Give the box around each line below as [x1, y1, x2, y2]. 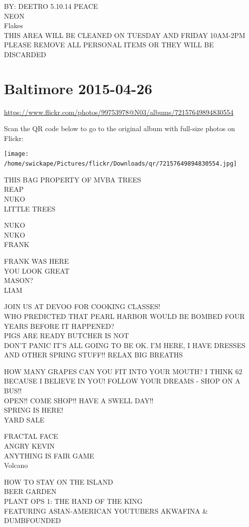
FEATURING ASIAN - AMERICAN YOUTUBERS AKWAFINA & [4, 505, 208, 516]
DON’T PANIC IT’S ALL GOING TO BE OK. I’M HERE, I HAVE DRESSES [4, 340, 246, 350]
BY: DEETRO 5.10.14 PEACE [4, 1, 98, 11]
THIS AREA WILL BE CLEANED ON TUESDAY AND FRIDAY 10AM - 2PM [4, 30, 246, 40]
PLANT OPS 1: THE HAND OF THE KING [4, 496, 143, 506]
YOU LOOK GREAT [4, 265, 70, 276]
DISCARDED [4, 49, 46, 59]
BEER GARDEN [4, 486, 57, 496]
